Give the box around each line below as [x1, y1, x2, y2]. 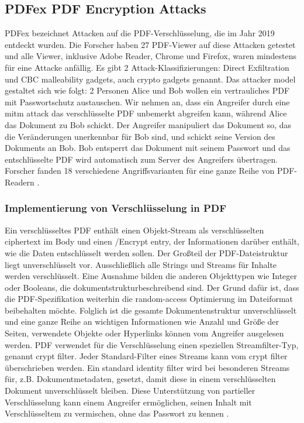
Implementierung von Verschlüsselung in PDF [5, 201, 227, 215]
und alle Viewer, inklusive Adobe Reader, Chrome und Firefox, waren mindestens [5, 50, 296, 62]
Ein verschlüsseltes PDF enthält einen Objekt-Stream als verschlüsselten [5, 223, 264, 236]
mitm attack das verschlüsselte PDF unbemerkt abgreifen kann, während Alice [5, 107, 287, 119]
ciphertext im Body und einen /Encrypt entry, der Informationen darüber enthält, [5, 235, 299, 247]
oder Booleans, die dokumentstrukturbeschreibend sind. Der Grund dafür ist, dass [5, 281, 299, 293]
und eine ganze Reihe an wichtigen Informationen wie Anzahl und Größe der [5, 315, 279, 328]
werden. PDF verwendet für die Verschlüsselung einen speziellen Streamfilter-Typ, [5, 338, 299, 350]
